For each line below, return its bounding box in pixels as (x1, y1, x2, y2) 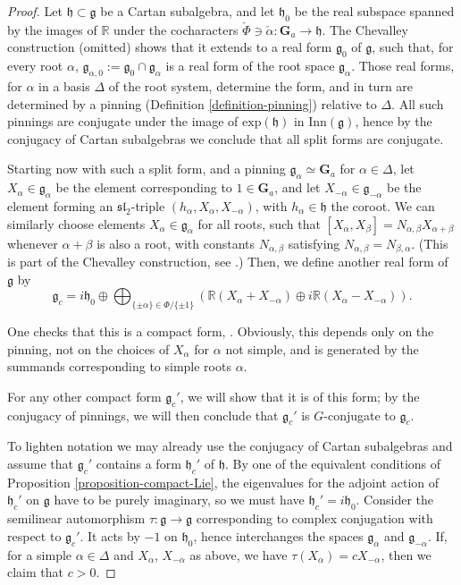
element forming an (7, 196, 113, 215)
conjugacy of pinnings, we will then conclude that (7, 405, 279, 424)
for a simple (7, 545, 72, 564)
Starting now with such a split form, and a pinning (7, 159, 286, 178)
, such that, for (372, 38, 454, 56)
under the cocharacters (113, 20, 239, 38)
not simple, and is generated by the (225, 339, 419, 358)
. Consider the (356, 490, 434, 509)
